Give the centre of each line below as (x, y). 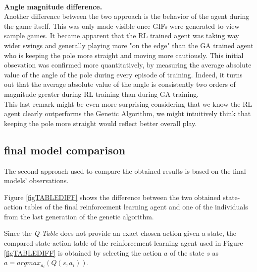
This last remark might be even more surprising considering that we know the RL (128, 103)
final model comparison (65, 150)
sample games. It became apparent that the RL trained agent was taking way (122, 35)
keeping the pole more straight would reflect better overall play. (101, 123)
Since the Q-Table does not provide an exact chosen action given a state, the (120, 233)
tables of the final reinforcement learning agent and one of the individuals (136, 207)
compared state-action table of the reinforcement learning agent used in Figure (124, 243)
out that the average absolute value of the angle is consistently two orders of (120, 84)
